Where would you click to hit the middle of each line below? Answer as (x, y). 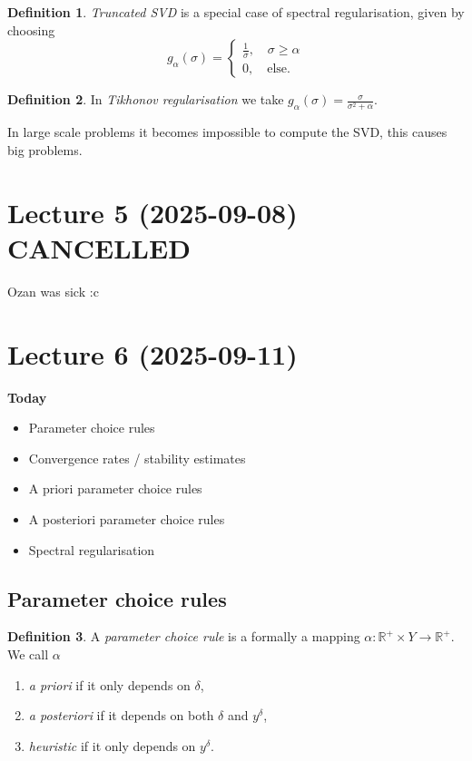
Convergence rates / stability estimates (137, 458)
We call (28, 654)
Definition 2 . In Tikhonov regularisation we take (146, 99)
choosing (31, 29)
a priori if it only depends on (109, 684)
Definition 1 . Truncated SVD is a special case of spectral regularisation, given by (236, 12)
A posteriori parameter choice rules (127, 518)
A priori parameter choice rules (115, 488)
